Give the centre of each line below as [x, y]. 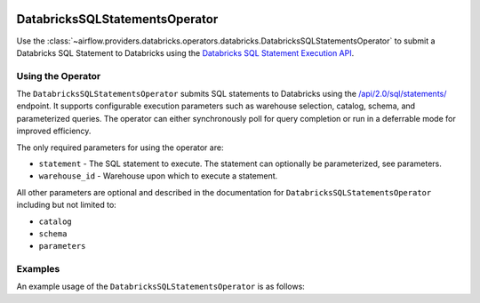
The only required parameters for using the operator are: [120, 148]
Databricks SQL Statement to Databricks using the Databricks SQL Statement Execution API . [185, 52]
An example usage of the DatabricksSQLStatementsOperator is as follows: [161, 287]
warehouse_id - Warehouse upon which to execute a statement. [158, 176]
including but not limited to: [67, 205]
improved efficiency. [54, 131]
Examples [38, 269]
